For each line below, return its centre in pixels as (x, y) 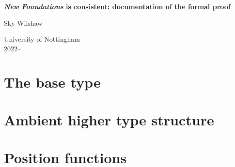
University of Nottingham (42, 39)
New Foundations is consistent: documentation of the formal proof (117, 6)
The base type (52, 82)
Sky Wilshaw (23, 23)
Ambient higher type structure (109, 119)
